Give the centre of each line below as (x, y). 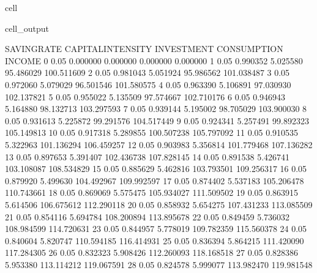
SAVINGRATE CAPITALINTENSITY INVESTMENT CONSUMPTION (144, 49)
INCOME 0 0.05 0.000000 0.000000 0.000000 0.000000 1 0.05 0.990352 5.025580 (154, 60)
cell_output (27, 28)
